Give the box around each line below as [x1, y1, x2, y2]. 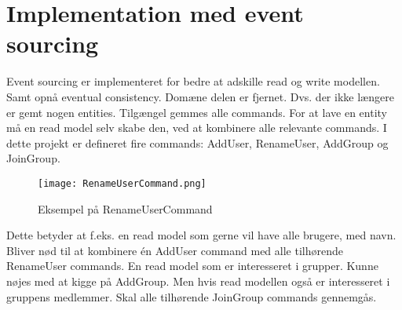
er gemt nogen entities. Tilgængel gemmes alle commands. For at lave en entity [6, 104, 387, 120]
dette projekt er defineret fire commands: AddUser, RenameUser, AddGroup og [6, 134, 389, 151]
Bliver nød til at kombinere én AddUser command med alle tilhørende [6, 242, 343, 258]
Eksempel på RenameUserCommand [38, 200, 213, 217]
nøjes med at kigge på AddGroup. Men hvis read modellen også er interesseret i [6, 272, 390, 289]
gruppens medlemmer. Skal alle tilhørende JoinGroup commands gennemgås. [6, 288, 377, 305]
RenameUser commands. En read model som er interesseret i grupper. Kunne [6, 257, 378, 274]
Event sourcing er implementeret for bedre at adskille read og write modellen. [6, 73, 380, 89]
